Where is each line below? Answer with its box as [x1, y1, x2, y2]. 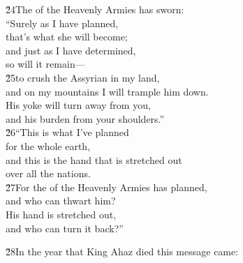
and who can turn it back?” [6, 220, 124, 235]
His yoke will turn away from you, [6, 98, 151, 112]
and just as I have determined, [6, 43, 136, 57]
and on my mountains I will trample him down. [6, 84, 209, 98]
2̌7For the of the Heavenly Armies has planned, [6, 179, 207, 194]
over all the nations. [6, 166, 91, 181]
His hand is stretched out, [6, 206, 117, 221]
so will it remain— [6, 57, 85, 71]
